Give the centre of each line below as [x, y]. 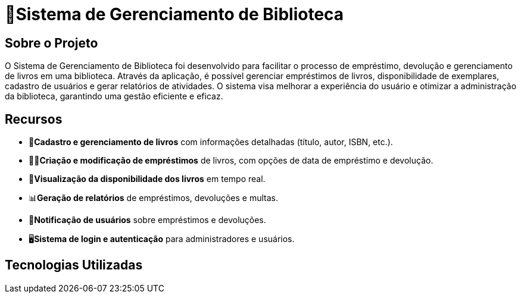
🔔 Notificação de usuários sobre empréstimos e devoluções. [147, 220]
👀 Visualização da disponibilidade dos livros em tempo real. [147, 179]
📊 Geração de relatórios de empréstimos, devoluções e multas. [153, 198]
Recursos [34, 119]
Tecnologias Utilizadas [74, 265]
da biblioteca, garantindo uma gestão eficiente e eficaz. [114, 96]
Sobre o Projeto [52, 43]
